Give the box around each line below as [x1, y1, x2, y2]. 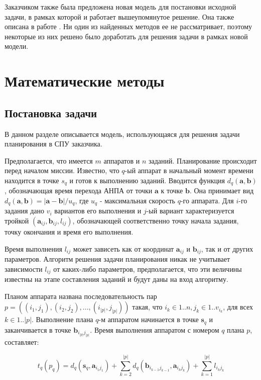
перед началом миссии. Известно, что [5, 165, 119, 176]
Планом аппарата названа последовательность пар [5, 290, 157, 301]
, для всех [223, 301, 253, 312]
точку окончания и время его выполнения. [5, 226, 134, 237]
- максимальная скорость [99, 195, 175, 205]
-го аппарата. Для [180, 195, 234, 205]
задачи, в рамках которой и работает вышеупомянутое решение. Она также [5, 11, 234, 22]
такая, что [132, 301, 163, 312]
